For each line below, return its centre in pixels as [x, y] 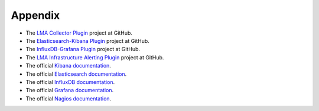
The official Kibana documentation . [69, 66]
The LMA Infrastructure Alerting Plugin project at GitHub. [95, 57]
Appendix [35, 15]
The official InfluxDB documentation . [70, 82]
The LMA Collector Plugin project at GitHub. [79, 33]
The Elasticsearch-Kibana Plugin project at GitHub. [88, 41]
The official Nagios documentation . [69, 98]
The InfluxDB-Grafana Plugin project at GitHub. [83, 49]
